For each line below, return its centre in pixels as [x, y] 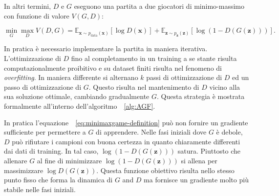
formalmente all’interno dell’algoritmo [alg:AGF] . [80, 106]
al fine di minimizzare [69, 160]
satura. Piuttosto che [209, 151]
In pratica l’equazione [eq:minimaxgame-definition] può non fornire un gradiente [126, 122]
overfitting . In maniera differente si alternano [71, 77]
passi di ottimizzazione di [184, 77]
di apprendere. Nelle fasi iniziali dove [151, 132]
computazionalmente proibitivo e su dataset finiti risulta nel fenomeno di [113, 68]
